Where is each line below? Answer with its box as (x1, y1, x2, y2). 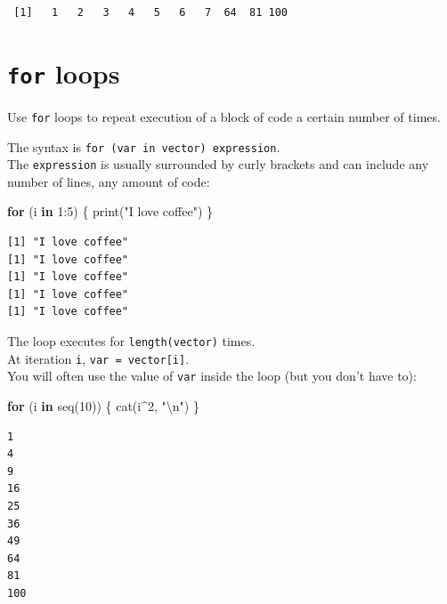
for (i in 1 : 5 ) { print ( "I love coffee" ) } (7, 202, 214, 221)
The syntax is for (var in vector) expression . (7, 137, 280, 156)
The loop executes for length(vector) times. (7, 331, 256, 350)
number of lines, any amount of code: (7, 172, 210, 190)
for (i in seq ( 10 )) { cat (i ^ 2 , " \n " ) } (7, 396, 199, 415)
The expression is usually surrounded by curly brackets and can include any (7, 155, 429, 173)
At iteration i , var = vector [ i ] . (7, 349, 190, 367)
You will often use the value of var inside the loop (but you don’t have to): (7, 366, 417, 385)
